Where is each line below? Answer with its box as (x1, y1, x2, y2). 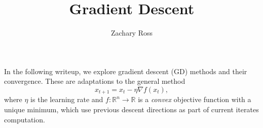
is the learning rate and (30, 94, 103, 105)
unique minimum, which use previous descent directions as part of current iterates (4, 104, 259, 114)
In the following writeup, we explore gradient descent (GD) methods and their (4, 66, 247, 76)
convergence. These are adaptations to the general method (4, 76, 185, 86)
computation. (4, 114, 45, 124)
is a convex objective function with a (138, 94, 251, 105)
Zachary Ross (110, 27, 153, 38)
